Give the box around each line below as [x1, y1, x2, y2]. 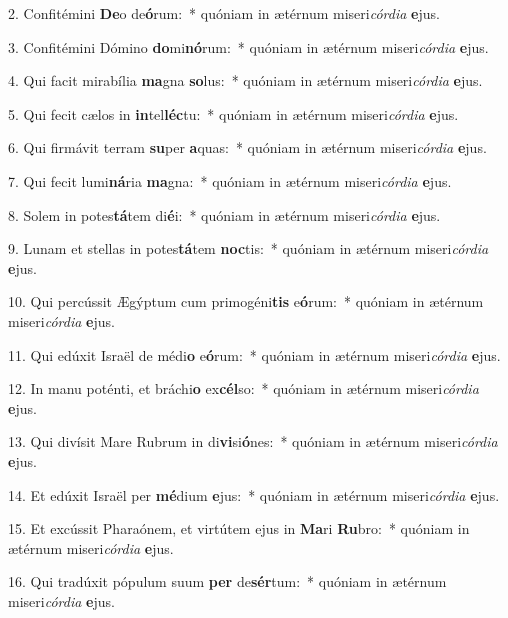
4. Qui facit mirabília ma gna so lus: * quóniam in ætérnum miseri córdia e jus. [8, 70, 483, 91]
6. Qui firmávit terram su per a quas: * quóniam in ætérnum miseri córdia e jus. [8, 137, 487, 158]
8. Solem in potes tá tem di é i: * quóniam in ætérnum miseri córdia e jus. [8, 204, 441, 225]
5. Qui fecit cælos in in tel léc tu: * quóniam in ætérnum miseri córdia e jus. [8, 103, 459, 124]
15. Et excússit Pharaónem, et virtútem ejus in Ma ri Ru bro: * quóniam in [8, 518, 470, 539]
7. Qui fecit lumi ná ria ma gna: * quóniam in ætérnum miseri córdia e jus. [8, 170, 452, 191]
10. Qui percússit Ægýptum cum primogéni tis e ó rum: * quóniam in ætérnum [8, 291, 484, 312]
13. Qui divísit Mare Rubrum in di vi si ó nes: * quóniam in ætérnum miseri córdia [8, 431, 498, 452]
